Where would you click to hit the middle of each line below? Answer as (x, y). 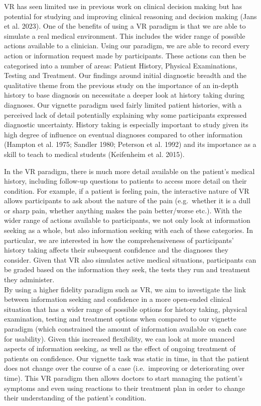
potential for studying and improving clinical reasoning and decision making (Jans (130, 16)
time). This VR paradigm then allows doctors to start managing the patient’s (123, 378)
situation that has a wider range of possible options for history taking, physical (126, 309)
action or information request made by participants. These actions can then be (125, 55)
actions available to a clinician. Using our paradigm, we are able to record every (127, 46)
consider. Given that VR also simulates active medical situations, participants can (130, 259)
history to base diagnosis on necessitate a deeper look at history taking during (124, 95)
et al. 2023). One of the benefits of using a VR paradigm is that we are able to (125, 26)
